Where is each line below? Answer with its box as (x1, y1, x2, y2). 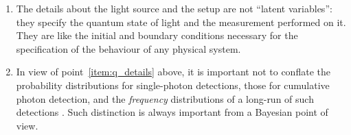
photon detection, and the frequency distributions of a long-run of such (16, 91, 314, 106)
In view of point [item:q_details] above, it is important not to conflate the (16, 64, 330, 79)
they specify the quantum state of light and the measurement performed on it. (16, 14, 346, 29)
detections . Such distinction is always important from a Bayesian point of (16, 105, 328, 119)
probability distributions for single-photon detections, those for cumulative (16, 77, 330, 92)
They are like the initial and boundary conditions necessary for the (16, 28, 298, 42)
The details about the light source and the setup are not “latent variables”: (16, 1, 332, 15)
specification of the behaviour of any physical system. (16, 41, 241, 56)
